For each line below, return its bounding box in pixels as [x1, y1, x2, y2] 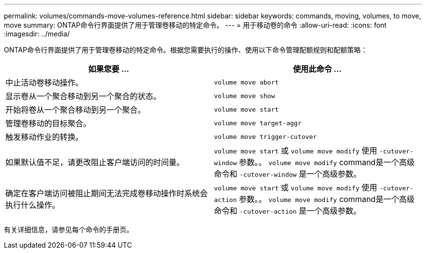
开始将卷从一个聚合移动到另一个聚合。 [5, 105, 146, 115]
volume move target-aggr [214, 119, 302, 127]
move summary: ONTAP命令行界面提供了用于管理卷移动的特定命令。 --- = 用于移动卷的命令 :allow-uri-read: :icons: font [4, 21, 387, 29]
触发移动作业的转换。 [5, 132, 84, 142]
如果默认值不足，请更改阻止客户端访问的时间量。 [5, 157, 185, 167]
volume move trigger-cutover [214, 133, 317, 140]
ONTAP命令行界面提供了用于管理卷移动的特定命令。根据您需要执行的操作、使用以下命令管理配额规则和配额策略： [4, 46, 368, 54]
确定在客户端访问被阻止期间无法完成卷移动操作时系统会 [5, 188, 208, 198]
